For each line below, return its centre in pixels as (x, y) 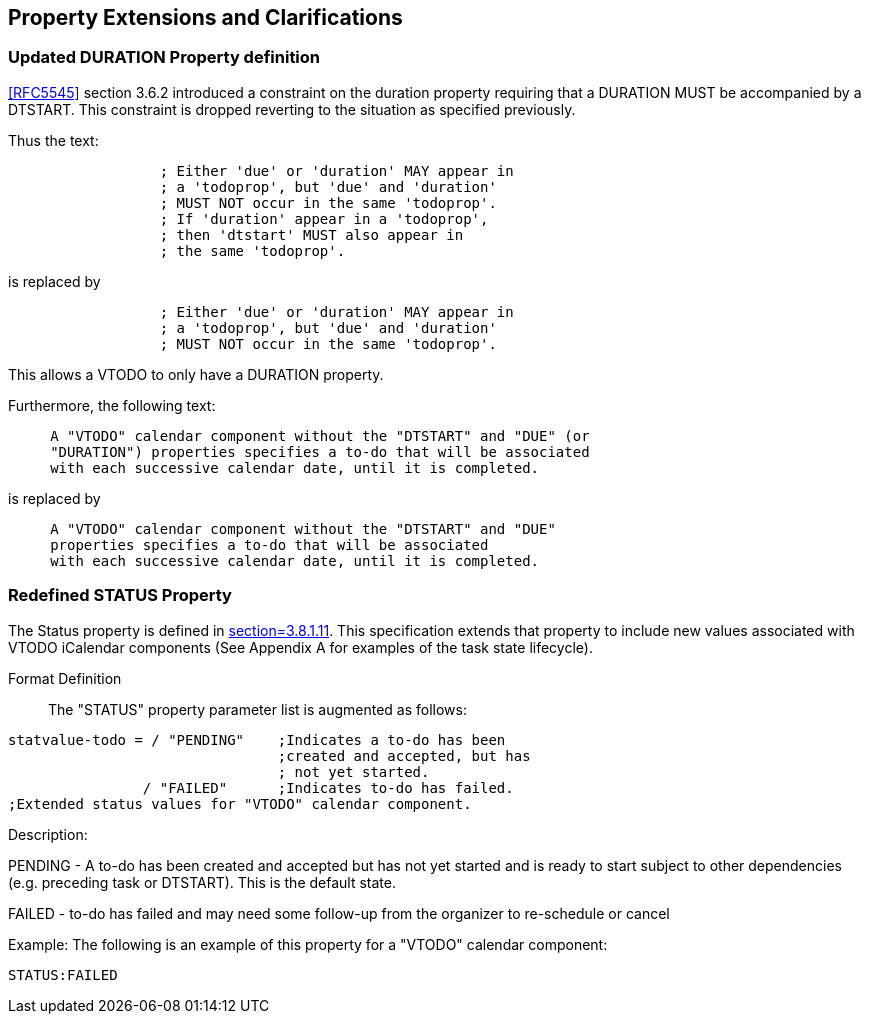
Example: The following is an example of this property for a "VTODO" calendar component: (308, 944)
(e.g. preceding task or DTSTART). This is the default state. (202, 882)
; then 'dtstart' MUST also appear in (311, 234)
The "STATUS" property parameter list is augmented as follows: (257, 709)
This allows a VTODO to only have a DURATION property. (196, 374)
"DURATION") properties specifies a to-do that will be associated (320, 451)
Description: (48, 834)
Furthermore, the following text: (112, 405)
